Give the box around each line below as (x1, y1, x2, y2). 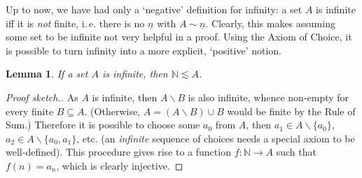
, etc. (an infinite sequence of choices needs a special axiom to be (76, 131, 355, 145)
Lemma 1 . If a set (6, 66, 88, 81)
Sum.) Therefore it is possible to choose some (6, 117, 200, 132)
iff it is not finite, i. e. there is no (6, 15, 145, 30)
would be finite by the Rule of (227, 103, 356, 118)
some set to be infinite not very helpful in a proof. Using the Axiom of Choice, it (6, 29, 352, 44)
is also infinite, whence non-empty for (188, 89, 349, 104)
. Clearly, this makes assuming (205, 15, 335, 30)
